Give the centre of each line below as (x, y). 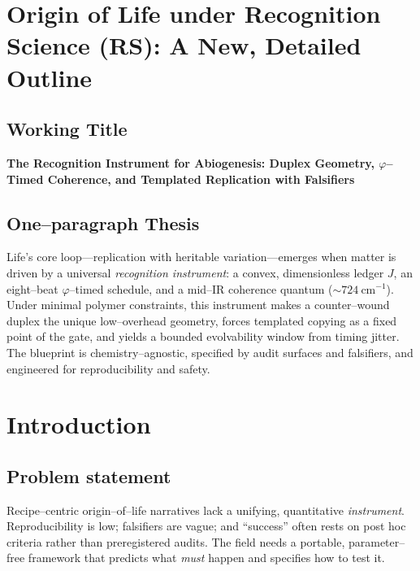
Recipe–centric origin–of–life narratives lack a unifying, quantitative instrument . (206, 510)
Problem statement (89, 475)
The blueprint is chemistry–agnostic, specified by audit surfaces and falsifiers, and (210, 352)
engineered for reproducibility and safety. (108, 368)
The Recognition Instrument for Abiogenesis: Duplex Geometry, (191, 162)
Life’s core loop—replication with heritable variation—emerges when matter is (201, 257)
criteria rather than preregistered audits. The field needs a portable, (176, 541)
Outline (50, 77)
